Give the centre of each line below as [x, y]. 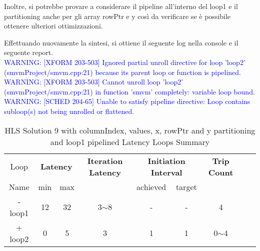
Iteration [105, 160]
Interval [166, 172]
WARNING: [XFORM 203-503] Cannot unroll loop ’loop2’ [94, 82]
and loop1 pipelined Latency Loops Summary [130, 141]
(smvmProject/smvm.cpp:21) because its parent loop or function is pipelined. [122, 72]
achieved [151, 186]
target [186, 186]
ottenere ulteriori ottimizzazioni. [53, 26]
